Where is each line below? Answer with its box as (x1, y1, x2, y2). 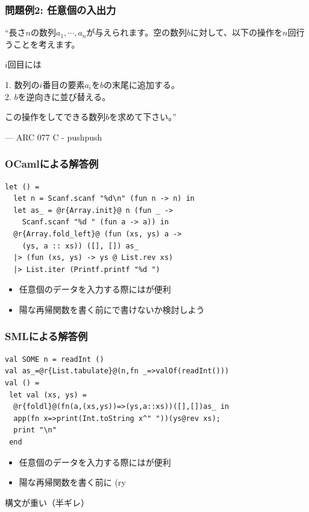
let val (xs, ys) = (9, 390, 87, 399)
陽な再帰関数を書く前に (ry (19, 476, 126, 488)
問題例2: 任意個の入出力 (5, 2, 116, 17)
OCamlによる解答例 (5, 156, 99, 171)
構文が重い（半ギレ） (5, 496, 89, 508)
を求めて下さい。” (109, 110, 176, 123)
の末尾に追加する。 (104, 78, 179, 90)
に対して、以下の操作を (190, 26, 283, 39)
